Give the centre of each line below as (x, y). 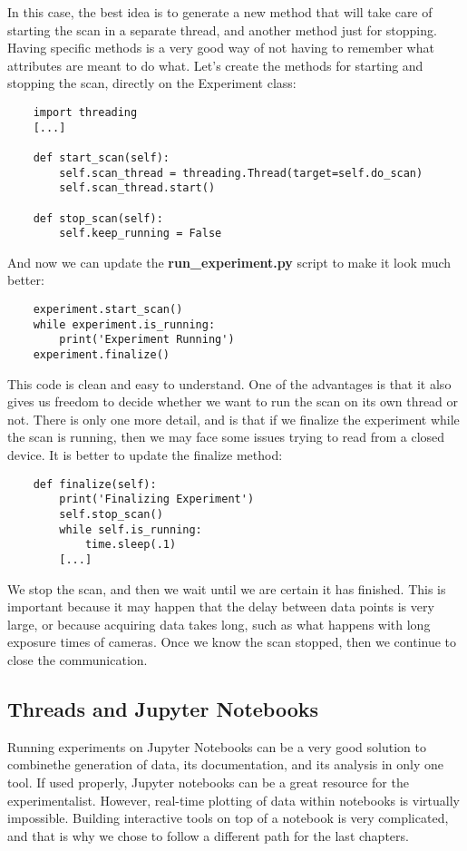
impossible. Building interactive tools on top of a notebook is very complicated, (228, 818)
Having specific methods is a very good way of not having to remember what (221, 48)
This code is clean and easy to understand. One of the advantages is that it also (229, 383)
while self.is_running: (131, 529)
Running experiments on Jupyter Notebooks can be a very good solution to (217, 746)
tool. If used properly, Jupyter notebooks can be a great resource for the (208, 782)
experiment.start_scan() (108, 310)
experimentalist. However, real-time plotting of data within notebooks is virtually (233, 800)
